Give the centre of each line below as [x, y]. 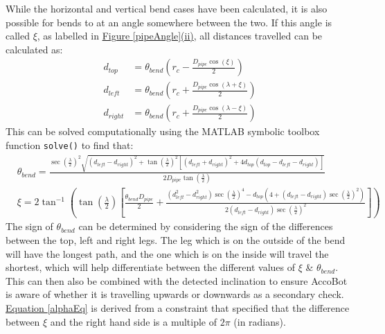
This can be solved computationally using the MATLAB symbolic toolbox [163, 131]
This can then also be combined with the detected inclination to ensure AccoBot [177, 280]
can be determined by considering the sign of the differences [206, 226]
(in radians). [260, 321]
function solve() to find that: [70, 145]
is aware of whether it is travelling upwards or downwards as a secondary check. [175, 294]
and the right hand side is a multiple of [134, 321]
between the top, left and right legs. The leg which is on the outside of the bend [176, 240]
